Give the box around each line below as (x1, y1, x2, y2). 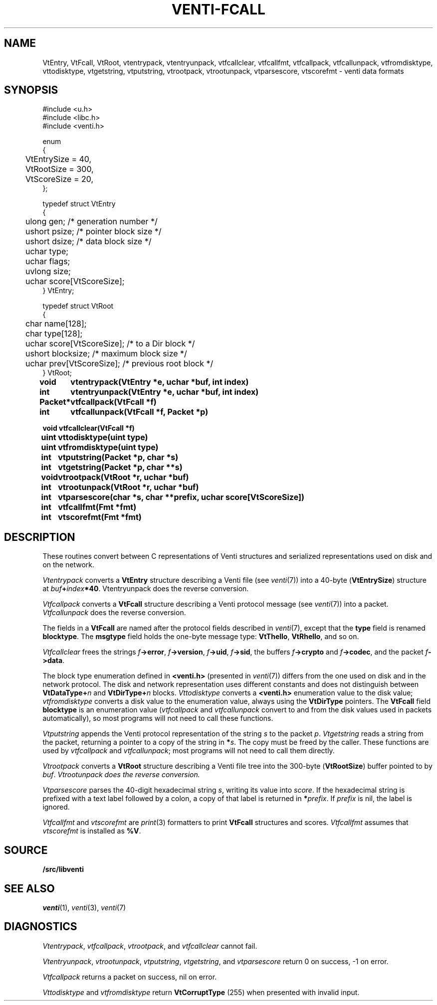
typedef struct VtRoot (42, 302, 114, 311)
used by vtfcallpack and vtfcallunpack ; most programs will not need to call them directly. (42, 746, 335, 755)
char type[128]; (25, 329, 83, 339)
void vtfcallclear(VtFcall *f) (42, 424, 135, 433)
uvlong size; (25, 266, 71, 277)
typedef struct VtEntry (42, 199, 116, 208)
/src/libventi (42, 865, 84, 874)
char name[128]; (25, 319, 87, 329)
